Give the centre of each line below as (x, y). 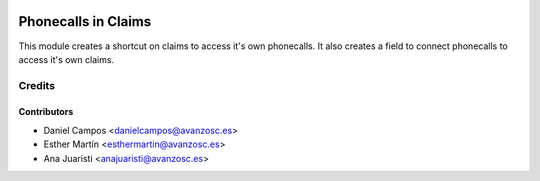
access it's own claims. (66, 59)
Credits (36, 85)
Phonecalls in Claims (85, 21)
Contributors (46, 112)
